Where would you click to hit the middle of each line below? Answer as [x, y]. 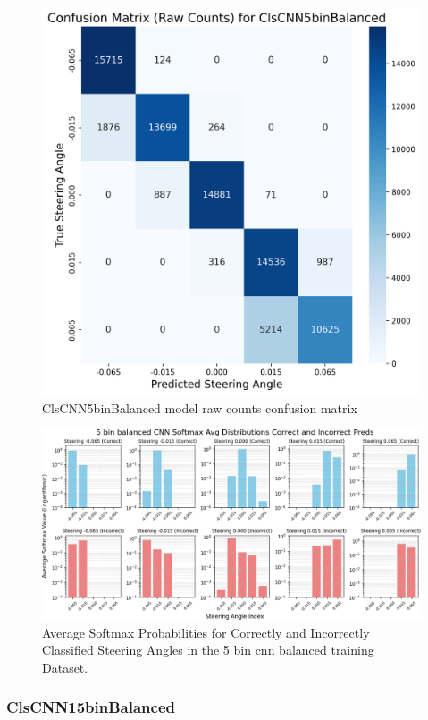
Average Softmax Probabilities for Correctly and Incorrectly [206, 632]
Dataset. [65, 667]
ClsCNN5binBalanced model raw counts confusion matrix [200, 407]
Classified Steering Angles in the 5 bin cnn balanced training [208, 650]
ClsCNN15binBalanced [91, 707]
